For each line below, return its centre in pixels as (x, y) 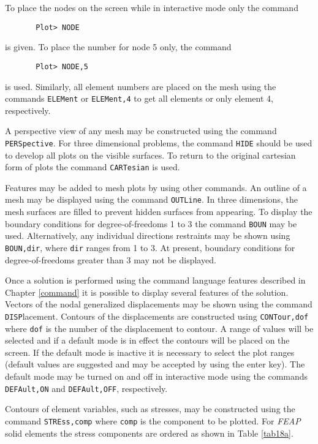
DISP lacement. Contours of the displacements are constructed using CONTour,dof (157, 316)
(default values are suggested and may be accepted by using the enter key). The (155, 364)
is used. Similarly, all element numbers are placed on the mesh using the (141, 86)
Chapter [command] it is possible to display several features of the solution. (147, 292)
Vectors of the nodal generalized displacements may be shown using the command (159, 304)
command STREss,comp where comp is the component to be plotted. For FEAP (153, 420)
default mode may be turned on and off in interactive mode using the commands (157, 376)
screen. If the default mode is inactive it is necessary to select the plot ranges (150, 352)
